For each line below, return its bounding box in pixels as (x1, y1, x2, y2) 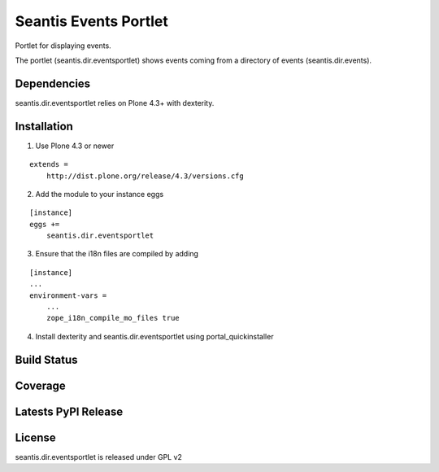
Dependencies (15, 76, 91, 90)
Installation (15, 119, 73, 133)
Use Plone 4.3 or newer (35, 141, 115, 151)
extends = (29, 160, 68, 169)
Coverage (15, 378, 66, 392)
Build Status (15, 352, 78, 366)
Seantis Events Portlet (15, 12, 168, 30)
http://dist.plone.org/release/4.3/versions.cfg (46, 171, 244, 181)
